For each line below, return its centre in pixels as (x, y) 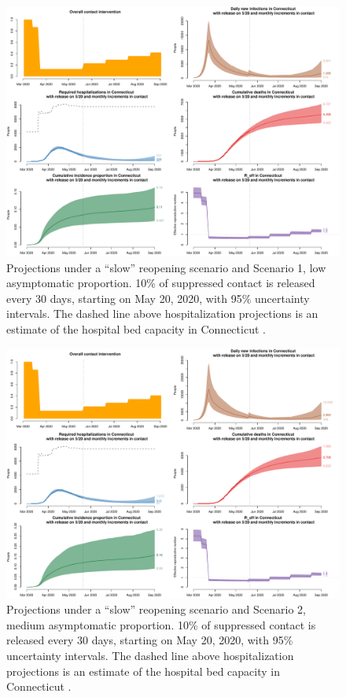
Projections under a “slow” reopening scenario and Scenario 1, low (166, 267)
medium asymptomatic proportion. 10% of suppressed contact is (161, 624)
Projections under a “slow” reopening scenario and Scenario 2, (156, 609)
